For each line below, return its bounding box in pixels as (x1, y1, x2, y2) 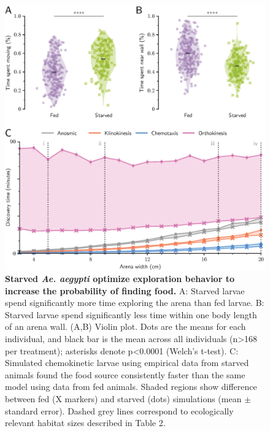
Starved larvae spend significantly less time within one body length (5, 308, 257, 321)
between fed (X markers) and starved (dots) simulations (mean (5, 392, 242, 405)
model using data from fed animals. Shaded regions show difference (5, 380, 257, 393)
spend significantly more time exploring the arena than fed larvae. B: (5, 296, 264, 309)
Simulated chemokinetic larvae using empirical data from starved (5, 356, 249, 369)
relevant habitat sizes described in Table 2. (5, 416, 166, 429)
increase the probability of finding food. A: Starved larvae (5, 284, 245, 297)
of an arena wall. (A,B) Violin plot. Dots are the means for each (5, 320, 246, 333)
